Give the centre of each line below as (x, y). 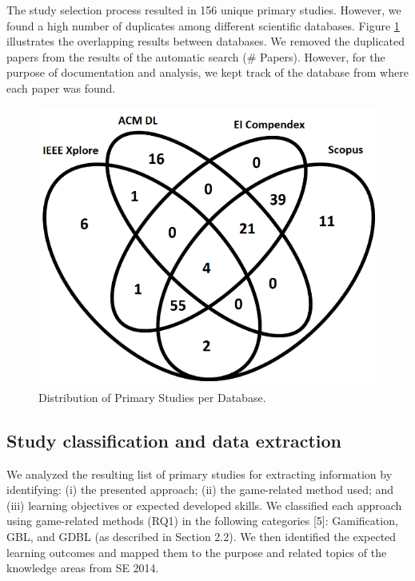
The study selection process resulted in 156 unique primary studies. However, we (204, 10)
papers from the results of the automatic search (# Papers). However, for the (196, 56)
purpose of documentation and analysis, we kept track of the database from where (207, 72)
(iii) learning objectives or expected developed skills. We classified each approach (204, 505)
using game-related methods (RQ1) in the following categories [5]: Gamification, (202, 521)
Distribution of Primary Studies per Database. (152, 397)
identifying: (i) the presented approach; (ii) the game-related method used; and (200, 489)
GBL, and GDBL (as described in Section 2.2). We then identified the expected (202, 536)
